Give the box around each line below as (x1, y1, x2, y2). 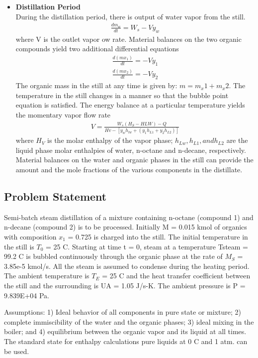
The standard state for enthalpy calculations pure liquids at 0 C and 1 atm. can (4, 336, 248, 346)
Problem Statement (4, 189, 107, 204)
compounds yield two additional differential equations (15, 43, 179, 54)
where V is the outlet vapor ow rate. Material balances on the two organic (15, 33, 242, 44)
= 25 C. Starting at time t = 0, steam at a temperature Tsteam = (46, 241, 249, 251)
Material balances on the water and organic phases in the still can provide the (15, 154, 254, 165)
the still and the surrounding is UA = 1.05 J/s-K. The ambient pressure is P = (4, 280, 246, 290)
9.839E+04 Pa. (4, 290, 50, 300)
